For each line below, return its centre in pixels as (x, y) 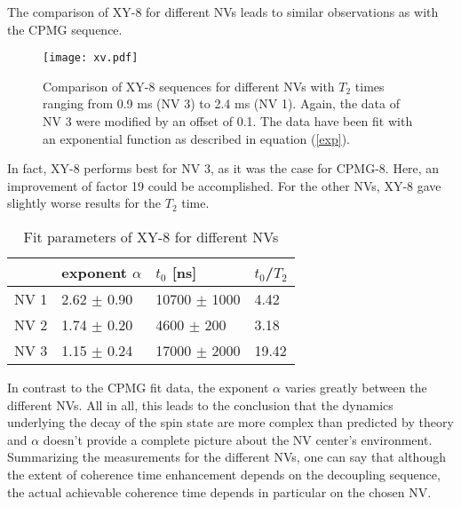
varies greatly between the (356, 387)
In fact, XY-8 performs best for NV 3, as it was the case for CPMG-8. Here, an (223, 168)
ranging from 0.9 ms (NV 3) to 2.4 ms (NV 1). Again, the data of (221, 103)
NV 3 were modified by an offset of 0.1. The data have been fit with (228, 121)
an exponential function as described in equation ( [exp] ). (196, 138)
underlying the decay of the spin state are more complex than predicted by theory (230, 422)
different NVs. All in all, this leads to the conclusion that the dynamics (200, 404)
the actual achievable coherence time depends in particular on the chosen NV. (219, 491)
